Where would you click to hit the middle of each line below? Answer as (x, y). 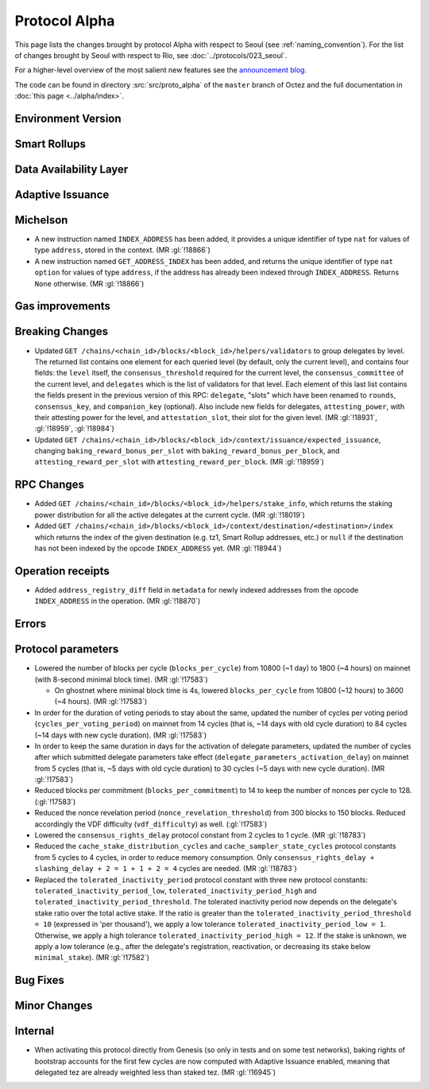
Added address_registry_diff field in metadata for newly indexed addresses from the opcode (197, 589)
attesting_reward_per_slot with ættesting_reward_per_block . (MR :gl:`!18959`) (180, 462)
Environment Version (68, 118)
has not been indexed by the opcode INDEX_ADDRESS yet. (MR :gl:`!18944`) (158, 548)
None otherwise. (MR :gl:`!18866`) (89, 283)
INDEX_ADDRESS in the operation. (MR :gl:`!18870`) (118, 601)
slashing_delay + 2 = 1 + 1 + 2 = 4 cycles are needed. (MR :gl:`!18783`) (166, 869)
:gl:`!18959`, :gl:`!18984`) (75, 429)
